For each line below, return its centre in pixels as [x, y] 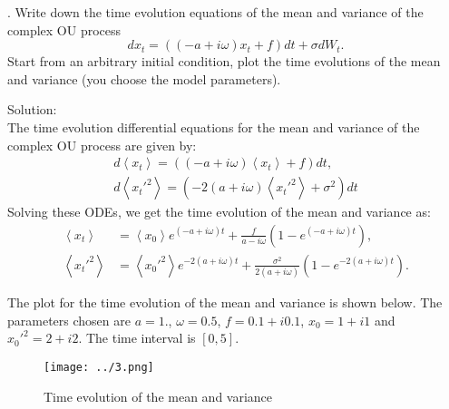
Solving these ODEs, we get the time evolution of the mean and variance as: [219, 212]
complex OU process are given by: [102, 145]
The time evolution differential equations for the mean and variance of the [214, 127]
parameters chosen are [69, 320]
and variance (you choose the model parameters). [144, 78]
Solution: [32, 109]
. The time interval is [137, 338]
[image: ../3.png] [99, 367]
